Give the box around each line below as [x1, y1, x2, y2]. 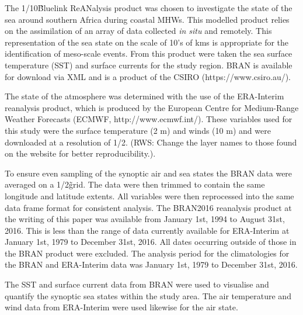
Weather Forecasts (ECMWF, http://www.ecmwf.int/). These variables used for [5, 113, 292, 125]
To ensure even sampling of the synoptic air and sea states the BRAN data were [5, 167, 292, 179]
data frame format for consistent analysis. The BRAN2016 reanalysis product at [5, 201, 292, 213]
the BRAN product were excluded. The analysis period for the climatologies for [5, 247, 290, 259]
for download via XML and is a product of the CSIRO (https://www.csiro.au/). [5, 70, 291, 82]
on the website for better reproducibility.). [5, 147, 156, 160]
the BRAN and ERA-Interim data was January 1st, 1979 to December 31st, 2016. [5, 258, 298, 271]
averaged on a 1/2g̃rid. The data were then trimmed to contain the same [5, 178, 265, 191]
